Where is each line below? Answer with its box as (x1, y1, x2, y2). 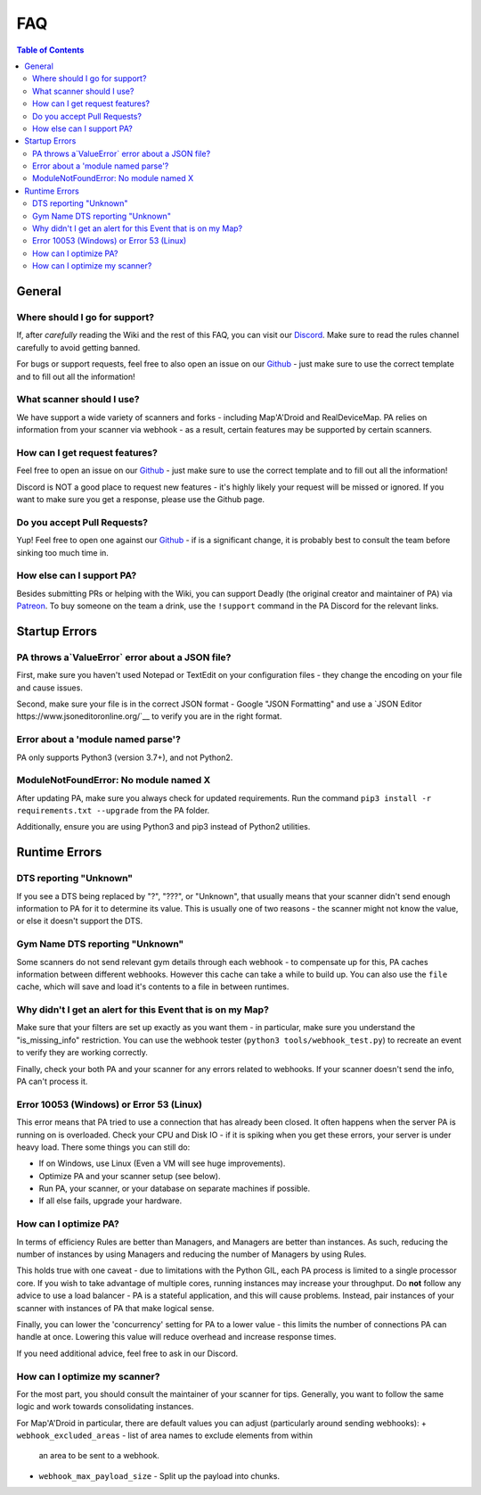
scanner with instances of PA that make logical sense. (16, 1302, 215, 1313)
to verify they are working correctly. (16, 1047, 149, 1058)
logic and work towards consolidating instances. (16, 1401, 194, 1412)
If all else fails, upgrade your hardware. (38, 1195, 183, 1206)
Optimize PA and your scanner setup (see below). (38, 1170, 221, 1181)
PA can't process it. (16, 1076, 88, 1086)
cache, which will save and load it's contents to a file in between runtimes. (16, 981, 289, 992)
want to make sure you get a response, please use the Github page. (16, 493, 265, 504)
